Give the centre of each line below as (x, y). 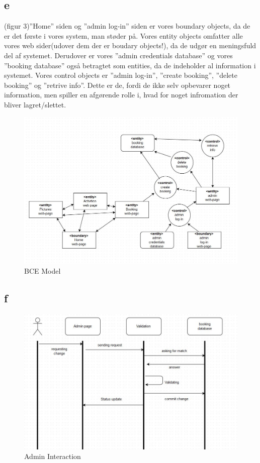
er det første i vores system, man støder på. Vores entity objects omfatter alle (123, 35)
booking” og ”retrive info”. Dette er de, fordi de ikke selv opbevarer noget (117, 85)
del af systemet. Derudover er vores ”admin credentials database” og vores (118, 55)
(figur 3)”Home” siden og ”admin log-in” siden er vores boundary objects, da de (127, 26)
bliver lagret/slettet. (35, 104)
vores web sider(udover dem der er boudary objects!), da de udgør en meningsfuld (130, 45)
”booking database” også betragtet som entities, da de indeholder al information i (130, 65)
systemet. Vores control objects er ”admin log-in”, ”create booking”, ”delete (121, 75)
